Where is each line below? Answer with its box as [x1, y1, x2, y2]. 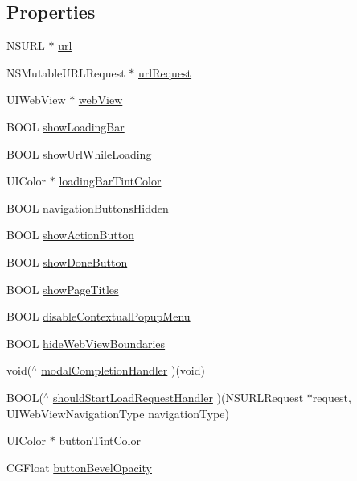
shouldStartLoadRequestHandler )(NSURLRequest [52, 388, 304, 405]
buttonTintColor [59, 432, 141, 449]
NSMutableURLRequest [6, 64, 125, 81]
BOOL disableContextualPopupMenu [6, 308, 191, 325]
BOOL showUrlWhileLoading [6, 145, 152, 162]
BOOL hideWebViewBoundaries [6, 334, 166, 351]
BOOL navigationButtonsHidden [6, 199, 169, 216]
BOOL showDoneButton [6, 253, 128, 270]
